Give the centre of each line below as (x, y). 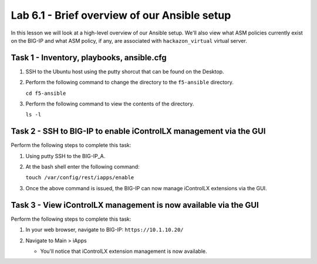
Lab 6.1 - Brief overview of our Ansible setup (121, 15)
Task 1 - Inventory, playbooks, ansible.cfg (89, 58)
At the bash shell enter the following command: (83, 167)
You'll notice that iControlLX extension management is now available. (124, 251)
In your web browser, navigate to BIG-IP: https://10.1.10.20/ (105, 230)
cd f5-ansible (46, 93)
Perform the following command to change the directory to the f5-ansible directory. (130, 83)
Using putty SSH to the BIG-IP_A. (65, 156)
